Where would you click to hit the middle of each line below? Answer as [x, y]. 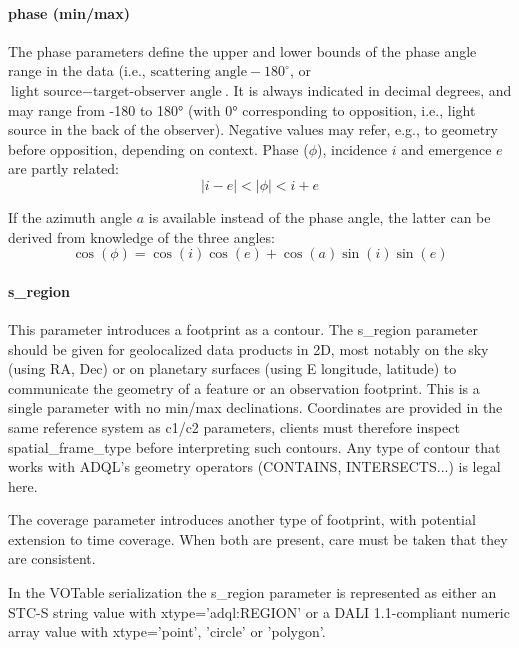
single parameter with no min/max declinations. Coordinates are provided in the [255, 407]
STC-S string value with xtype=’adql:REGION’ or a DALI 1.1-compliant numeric [259, 611]
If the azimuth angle [70, 216]
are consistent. [52, 558]
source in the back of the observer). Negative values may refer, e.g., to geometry [253, 129]
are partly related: [63, 168]
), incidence [352, 148]
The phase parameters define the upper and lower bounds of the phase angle [242, 50]
